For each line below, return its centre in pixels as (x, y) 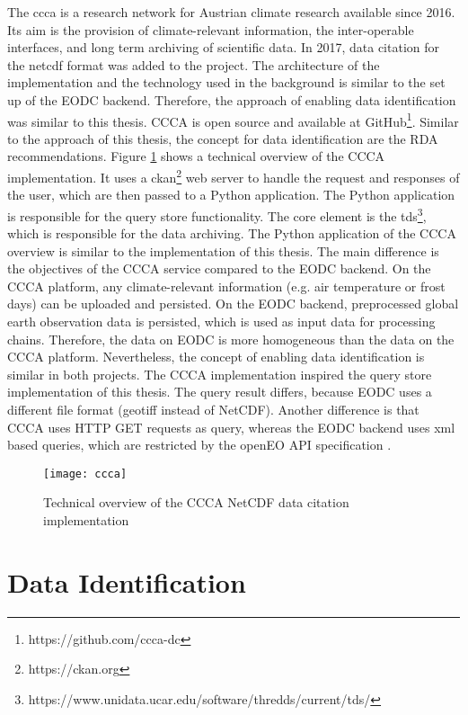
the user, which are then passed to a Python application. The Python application (231, 195)
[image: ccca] (85, 474)
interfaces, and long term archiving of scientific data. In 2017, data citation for (223, 47)
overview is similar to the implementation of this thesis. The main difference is (223, 250)
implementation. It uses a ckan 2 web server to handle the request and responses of (234, 176)
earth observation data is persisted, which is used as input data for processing (221, 322)
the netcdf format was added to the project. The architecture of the (194, 64)
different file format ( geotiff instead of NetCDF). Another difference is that (213, 410)
